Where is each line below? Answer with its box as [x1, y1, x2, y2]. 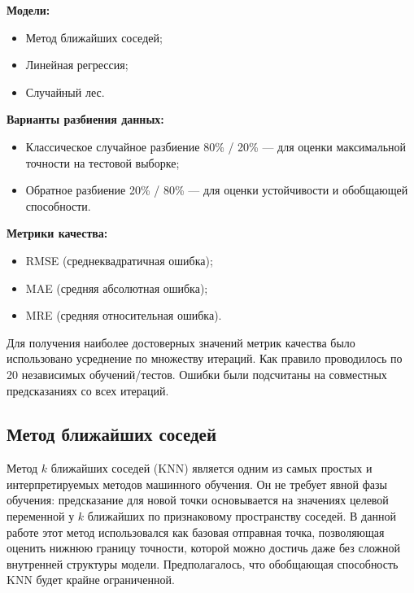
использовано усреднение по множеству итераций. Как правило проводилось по [7, 350, 403, 367]
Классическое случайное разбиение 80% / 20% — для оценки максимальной [25, 137, 407, 155]
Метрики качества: [7, 225, 108, 242]
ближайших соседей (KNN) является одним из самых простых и [50, 460, 373, 477]
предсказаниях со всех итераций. [7, 382, 169, 399]
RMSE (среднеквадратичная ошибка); [25, 251, 213, 268]
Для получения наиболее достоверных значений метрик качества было [7, 334, 355, 351]
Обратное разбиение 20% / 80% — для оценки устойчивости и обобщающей [25, 181, 408, 198]
